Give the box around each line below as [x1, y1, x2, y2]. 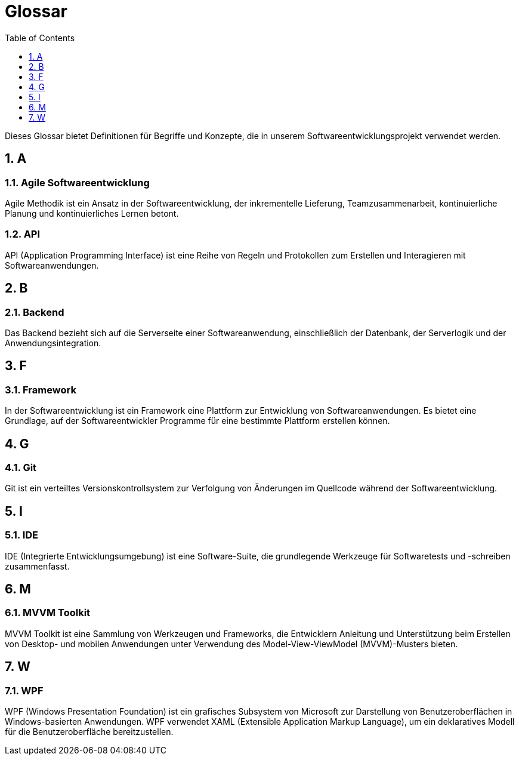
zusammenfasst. [5, 561, 70, 571]
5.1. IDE [5, 529, 39, 541]
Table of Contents [5, 32, 75, 43]
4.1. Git [5, 461, 37, 473]
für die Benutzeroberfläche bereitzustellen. [5, 727, 174, 737]
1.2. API [5, 228, 41, 241]
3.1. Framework [5, 383, 76, 396]
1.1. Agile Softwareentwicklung [5, 176, 150, 189]
